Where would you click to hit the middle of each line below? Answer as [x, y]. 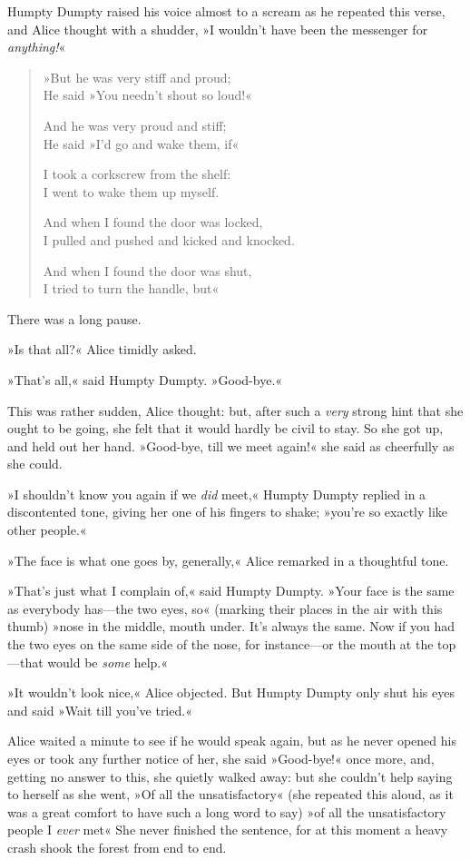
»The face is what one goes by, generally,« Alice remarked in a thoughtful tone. [228, 560]
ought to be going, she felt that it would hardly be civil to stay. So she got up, [225, 428]
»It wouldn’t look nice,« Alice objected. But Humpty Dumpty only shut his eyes [231, 692]
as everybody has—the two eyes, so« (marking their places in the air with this [225, 608]
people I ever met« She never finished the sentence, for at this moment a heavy [228, 830]
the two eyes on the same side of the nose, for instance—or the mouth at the [220, 644]
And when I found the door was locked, [153, 222]
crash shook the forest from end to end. [117, 847]
